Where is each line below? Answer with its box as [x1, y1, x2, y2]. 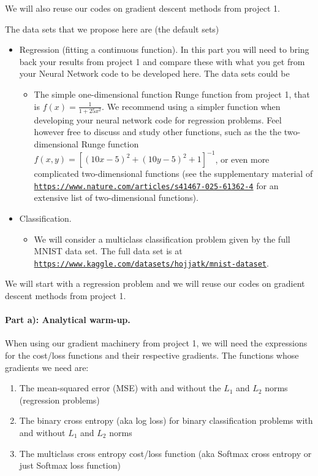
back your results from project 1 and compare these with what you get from [19, 55, 305, 68]
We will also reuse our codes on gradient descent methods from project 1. [5, 2, 280, 14]
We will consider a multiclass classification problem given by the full [34, 232, 290, 245]
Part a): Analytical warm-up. [5, 313, 131, 326]
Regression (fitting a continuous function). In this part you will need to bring [19, 43, 309, 56]
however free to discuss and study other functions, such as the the [34, 125, 282, 138]
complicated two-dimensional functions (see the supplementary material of [34, 167, 313, 180]
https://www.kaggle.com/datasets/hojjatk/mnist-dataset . [34, 256, 269, 269]
